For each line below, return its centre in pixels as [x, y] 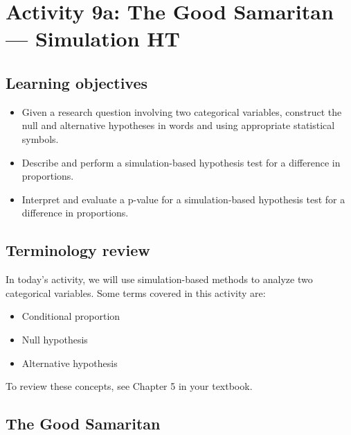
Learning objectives [77, 82]
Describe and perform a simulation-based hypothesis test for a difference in [181, 162]
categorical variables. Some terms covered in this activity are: [136, 292]
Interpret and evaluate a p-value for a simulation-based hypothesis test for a [183, 199]
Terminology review [78, 250]
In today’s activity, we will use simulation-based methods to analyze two [159, 279]
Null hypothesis [55, 339]
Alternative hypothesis [70, 362]
